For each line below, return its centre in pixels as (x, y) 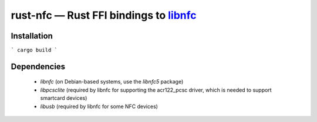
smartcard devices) (64, 98)
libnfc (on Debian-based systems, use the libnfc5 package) (112, 82)
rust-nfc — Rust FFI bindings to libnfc (104, 15)
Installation (32, 36)
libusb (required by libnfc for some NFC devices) (99, 106)
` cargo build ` (34, 50)
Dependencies (38, 66)
